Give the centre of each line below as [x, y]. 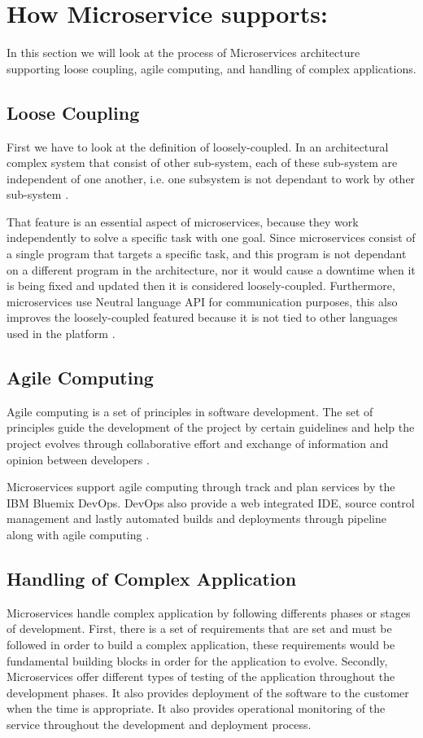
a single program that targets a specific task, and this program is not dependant [207, 254]
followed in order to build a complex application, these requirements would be [201, 644]
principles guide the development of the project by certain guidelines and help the [211, 427]
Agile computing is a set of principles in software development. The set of [190, 411]
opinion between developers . [78, 459]
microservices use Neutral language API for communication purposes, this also [202, 301]
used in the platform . [61, 334]
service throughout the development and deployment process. [159, 724]
